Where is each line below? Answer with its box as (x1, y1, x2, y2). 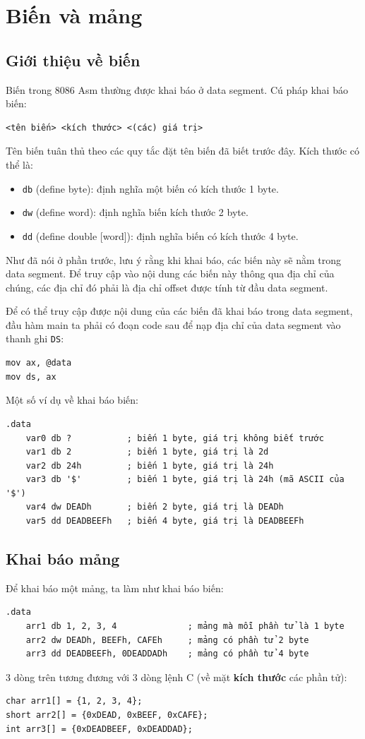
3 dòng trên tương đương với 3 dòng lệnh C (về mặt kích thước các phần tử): (6, 669, 347, 684)
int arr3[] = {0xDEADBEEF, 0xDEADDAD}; (6, 723, 193, 734)
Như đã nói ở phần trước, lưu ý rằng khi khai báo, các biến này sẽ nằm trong (6, 252, 342, 267)
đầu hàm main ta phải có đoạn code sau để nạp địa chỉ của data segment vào (6, 317, 341, 332)
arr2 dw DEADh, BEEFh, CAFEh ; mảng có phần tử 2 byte (25, 635, 309, 645)
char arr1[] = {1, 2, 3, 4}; (6, 696, 143, 707)
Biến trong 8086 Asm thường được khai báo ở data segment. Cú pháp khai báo (6, 82, 348, 97)
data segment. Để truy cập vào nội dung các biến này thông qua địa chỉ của (6, 266, 335, 281)
